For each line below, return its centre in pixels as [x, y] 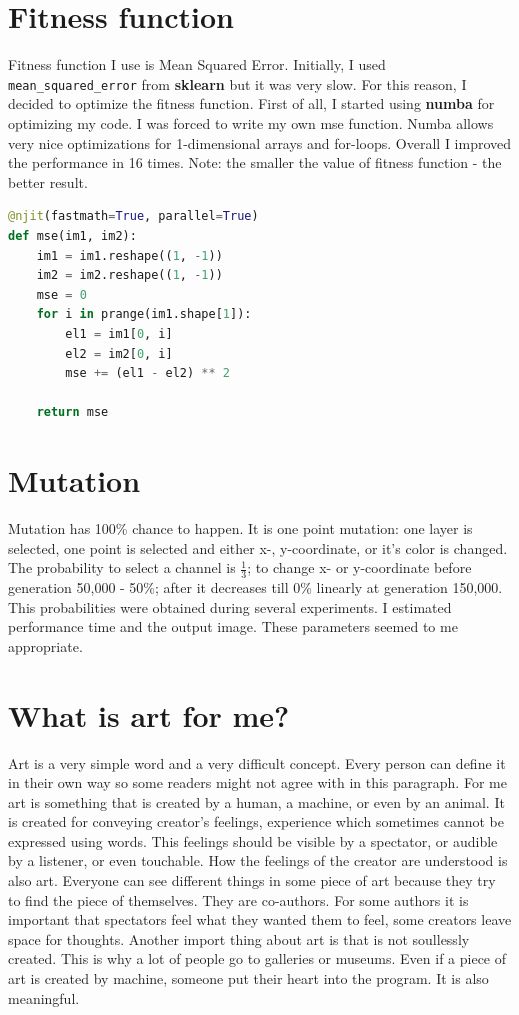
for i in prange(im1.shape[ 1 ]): [144, 314]
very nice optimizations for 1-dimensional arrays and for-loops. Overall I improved [260, 142]
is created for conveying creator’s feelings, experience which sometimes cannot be [256, 821]
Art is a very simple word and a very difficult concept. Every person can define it [257, 762]
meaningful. [44, 997]
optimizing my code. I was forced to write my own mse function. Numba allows [251, 122]
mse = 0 [61, 294]
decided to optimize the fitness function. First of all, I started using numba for [251, 103]
